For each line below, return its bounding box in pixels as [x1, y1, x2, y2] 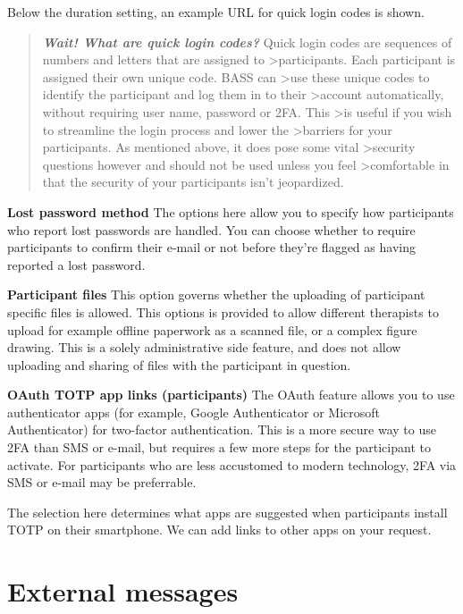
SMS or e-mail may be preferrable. [7, 473, 197, 492]
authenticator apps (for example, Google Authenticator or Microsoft [7, 402, 380, 421]
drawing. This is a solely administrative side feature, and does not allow [7, 338, 401, 357]
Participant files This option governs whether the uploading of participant [7, 285, 425, 304]
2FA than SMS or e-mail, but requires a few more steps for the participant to [7, 438, 431, 457]
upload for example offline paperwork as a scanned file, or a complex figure [7, 320, 417, 339]
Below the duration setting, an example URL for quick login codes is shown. [7, 3, 425, 21]
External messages [7, 573, 239, 610]
